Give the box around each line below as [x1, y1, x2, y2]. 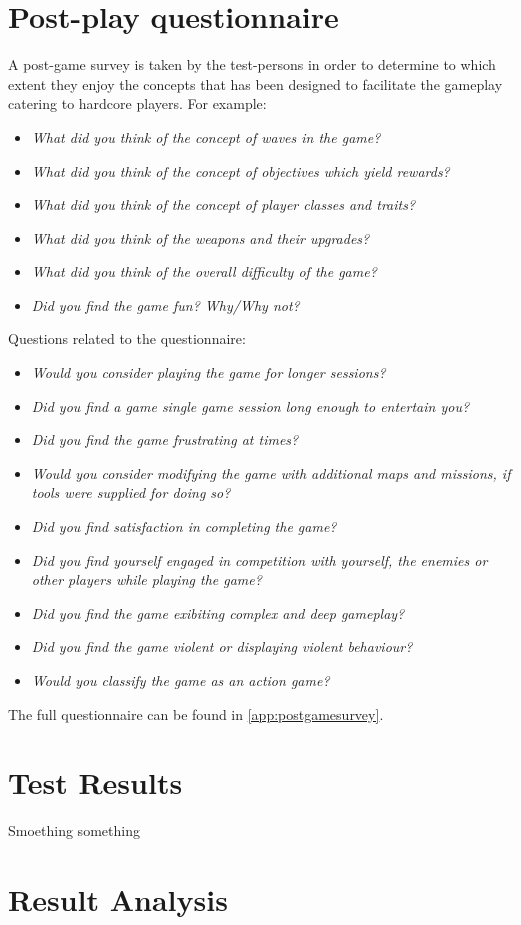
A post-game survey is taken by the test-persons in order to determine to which [8, 54, 496, 75]
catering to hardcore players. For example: [8, 93, 267, 114]
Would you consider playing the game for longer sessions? [31, 362, 386, 383]
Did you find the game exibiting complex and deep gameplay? [31, 602, 405, 623]
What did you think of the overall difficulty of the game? [31, 261, 377, 282]
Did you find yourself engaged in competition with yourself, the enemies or [31, 549, 488, 570]
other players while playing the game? [31, 569, 262, 590]
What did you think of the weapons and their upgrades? [31, 227, 370, 248]
